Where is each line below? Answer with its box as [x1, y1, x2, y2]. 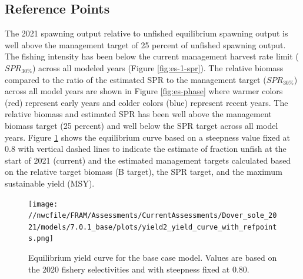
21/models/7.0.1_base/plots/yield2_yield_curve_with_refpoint [28, 222, 277, 231]
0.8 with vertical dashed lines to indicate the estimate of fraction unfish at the [5, 142, 287, 155]
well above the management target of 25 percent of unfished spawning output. [5, 38, 286, 51]
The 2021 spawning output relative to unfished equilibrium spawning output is [5, 27, 288, 39]
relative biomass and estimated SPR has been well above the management [5, 108, 272, 120]
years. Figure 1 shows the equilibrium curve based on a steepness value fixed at [5, 131, 291, 143]
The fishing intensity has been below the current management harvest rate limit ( [5, 50, 299, 62]
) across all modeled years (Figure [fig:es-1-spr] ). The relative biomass [32, 61, 284, 74]
